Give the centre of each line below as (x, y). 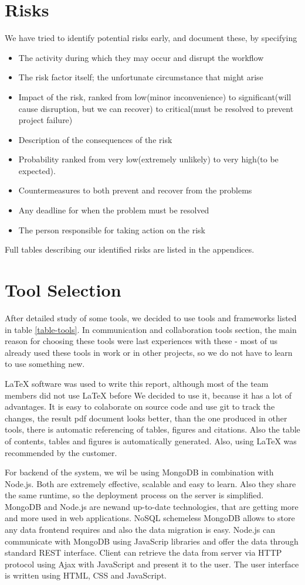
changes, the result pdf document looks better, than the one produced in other (146, 418)
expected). (37, 170)
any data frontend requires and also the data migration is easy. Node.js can (140, 530)
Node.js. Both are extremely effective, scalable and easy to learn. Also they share (150, 483)
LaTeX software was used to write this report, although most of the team (137, 383)
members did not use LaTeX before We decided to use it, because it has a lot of (148, 395)
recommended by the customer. (61, 452)
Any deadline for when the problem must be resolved (114, 210)
